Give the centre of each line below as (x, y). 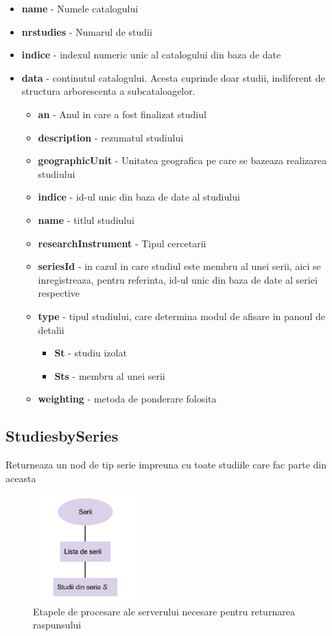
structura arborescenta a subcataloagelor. (108, 91)
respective (59, 293)
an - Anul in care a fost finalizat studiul (122, 114)
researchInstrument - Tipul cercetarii (122, 243)
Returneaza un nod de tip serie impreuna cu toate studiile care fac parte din (166, 465)
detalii (51, 329)
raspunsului (57, 625)
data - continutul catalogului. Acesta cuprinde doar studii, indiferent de (173, 77)
